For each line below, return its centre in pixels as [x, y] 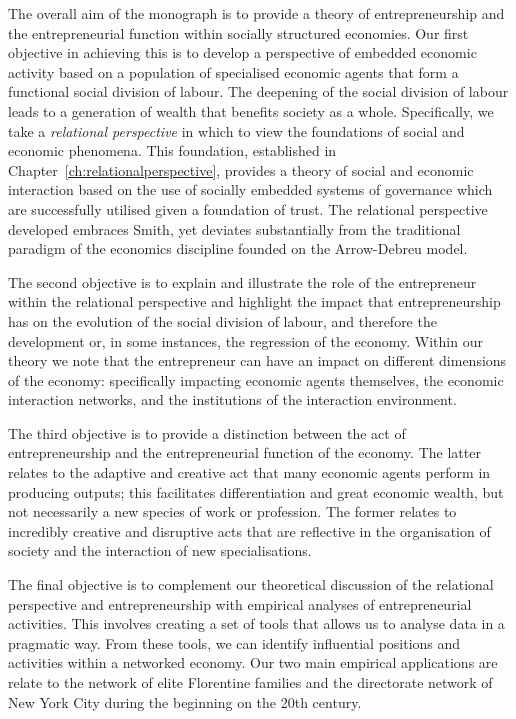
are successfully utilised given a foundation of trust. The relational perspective [248, 208]
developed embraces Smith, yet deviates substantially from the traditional [234, 228]
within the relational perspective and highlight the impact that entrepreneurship [254, 301]
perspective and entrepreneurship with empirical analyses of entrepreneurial [240, 603]
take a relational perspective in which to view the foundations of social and [236, 130]
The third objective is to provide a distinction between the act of [207, 432]
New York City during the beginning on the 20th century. [185, 701]
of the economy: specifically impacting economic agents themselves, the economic [256, 379]
